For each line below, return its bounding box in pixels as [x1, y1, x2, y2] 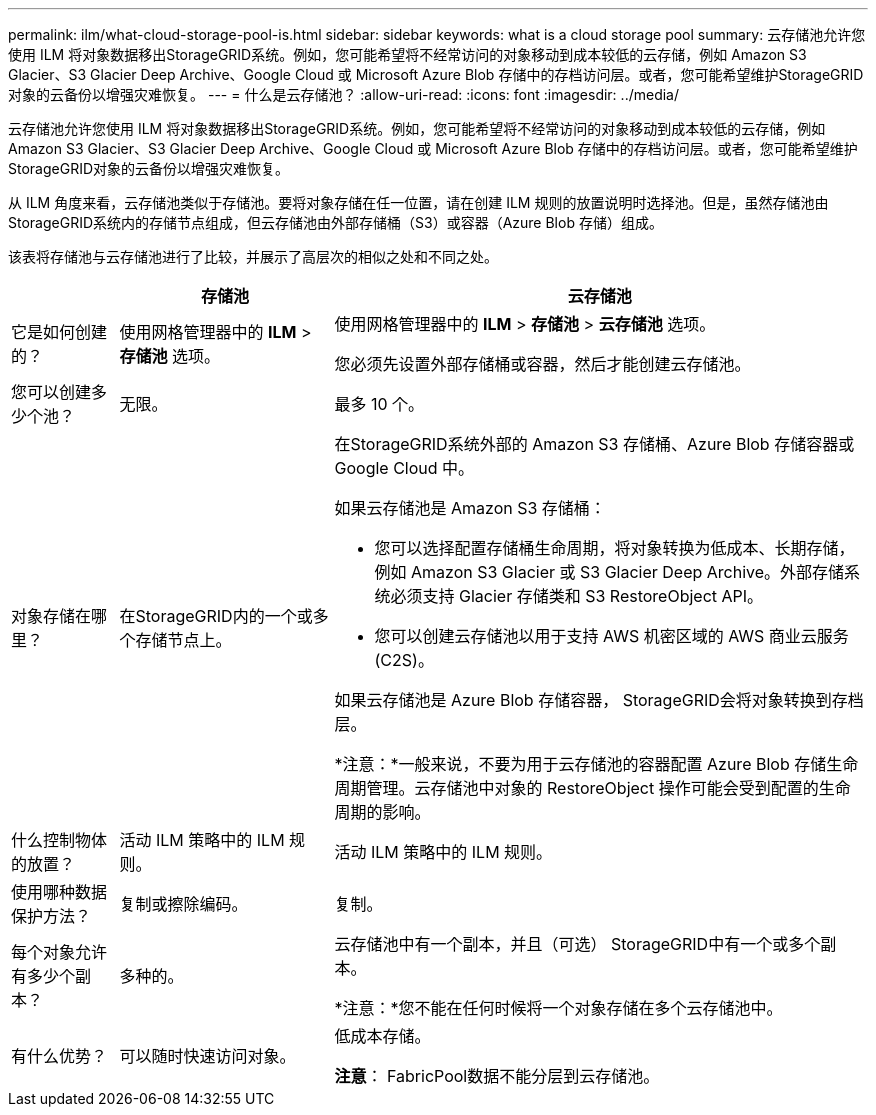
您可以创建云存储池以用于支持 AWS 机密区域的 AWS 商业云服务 [374, 626, 849, 646]
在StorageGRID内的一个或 [119, 606, 313, 626]
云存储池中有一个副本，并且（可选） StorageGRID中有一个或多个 [334, 934, 821, 954]
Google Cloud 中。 [334, 458, 475, 478]
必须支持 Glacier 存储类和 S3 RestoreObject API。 [390, 586, 764, 606]
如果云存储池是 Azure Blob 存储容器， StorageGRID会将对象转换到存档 [334, 690, 864, 710]
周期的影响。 [334, 802, 431, 822]
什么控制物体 [11, 830, 108, 850]
